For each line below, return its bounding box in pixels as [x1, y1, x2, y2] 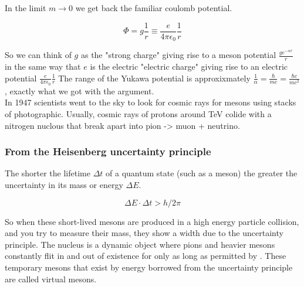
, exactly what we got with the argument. [5, 84, 154, 97]
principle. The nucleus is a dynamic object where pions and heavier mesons [5, 238, 275, 250]
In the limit [5, 2, 46, 13]
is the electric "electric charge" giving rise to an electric [90, 60, 288, 72]
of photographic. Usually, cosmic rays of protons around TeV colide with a [5, 107, 272, 119]
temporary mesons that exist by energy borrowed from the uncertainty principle [5, 261, 293, 273]
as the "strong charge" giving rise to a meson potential [80, 49, 276, 61]
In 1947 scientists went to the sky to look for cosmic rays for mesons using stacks [5, 96, 296, 108]
